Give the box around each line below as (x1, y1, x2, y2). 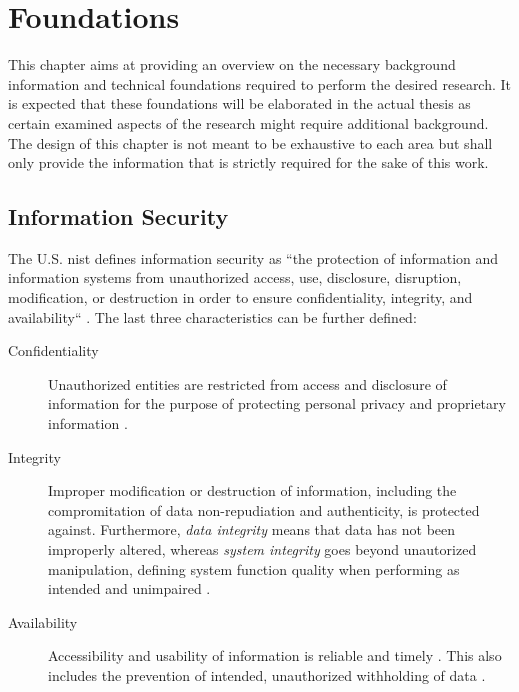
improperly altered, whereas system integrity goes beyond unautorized (48, 539, 477, 560)
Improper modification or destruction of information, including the (48, 480, 457, 501)
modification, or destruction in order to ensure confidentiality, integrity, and (8, 287, 473, 308)
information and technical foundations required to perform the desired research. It (8, 73, 512, 94)
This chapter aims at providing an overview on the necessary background (8, 54, 456, 75)
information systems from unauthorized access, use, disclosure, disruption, (8, 267, 462, 288)
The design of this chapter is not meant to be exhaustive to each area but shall (8, 132, 493, 153)
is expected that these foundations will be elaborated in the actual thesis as (8, 93, 471, 114)
